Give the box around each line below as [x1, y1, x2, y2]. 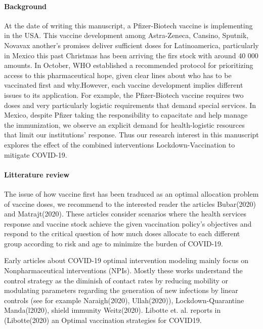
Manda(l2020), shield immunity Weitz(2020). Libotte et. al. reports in [4, 305, 221, 315]
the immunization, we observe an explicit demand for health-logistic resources [4, 119, 245, 130]
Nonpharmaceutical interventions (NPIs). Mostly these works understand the [4, 265, 243, 276]
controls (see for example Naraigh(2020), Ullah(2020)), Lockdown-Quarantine [4, 295, 244, 305]
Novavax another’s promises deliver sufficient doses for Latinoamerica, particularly [4, 40, 259, 50]
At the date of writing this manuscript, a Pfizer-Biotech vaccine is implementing [4, 20, 253, 30]
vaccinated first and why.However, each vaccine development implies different [4, 80, 243, 90]
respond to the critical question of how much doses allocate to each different [4, 228, 240, 239]
